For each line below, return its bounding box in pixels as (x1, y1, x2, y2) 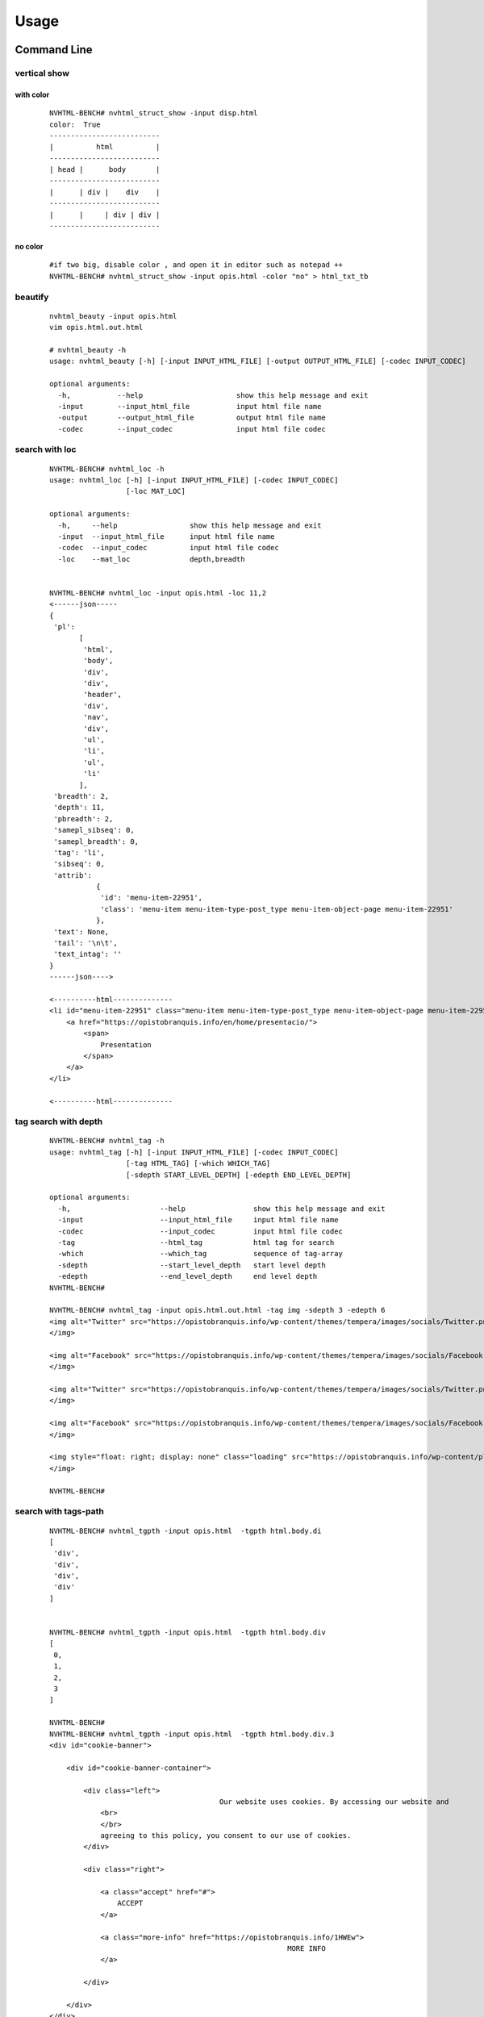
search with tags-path (15, 1505, 104, 1517)
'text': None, (53, 927, 110, 936)
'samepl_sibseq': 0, (53, 825, 135, 835)
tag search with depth (15, 1116, 103, 1127)
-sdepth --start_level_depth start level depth (57, 1260, 326, 1270)
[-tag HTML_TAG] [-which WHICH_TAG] (125, 1159, 271, 1168)
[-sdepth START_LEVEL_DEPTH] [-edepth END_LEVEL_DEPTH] (125, 1170, 352, 1180)
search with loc (15, 444, 77, 455)
